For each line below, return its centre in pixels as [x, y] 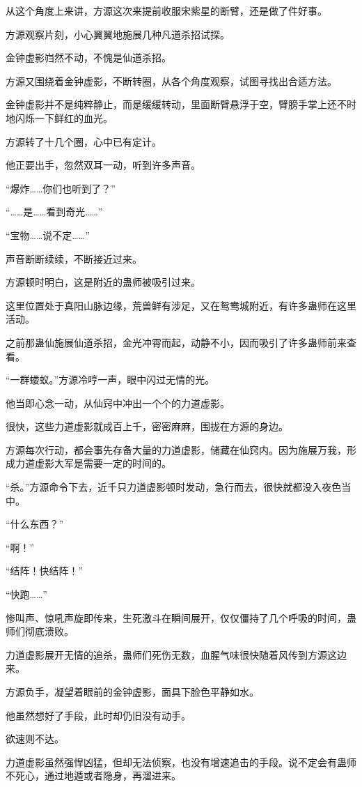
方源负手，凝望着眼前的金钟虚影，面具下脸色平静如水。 [132, 692]
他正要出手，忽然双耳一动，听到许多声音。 [103, 165]
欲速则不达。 [35, 739]
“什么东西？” [35, 524]
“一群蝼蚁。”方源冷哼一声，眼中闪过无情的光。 [110, 380]
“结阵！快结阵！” [45, 571]
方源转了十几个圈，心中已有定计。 [84, 141]
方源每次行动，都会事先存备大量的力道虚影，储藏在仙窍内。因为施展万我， [176, 449]
